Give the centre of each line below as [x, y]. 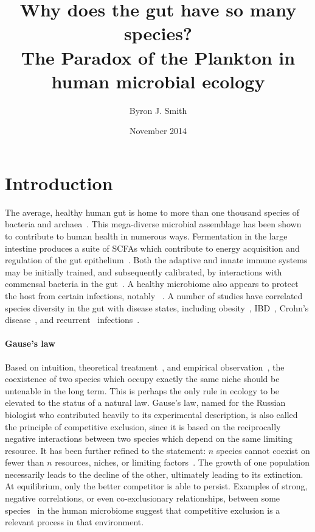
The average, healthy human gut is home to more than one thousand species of [152, 212]
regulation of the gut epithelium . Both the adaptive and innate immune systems [156, 260]
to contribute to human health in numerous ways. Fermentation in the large [146, 236]
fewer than [25, 462]
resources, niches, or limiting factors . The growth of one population [182, 462]
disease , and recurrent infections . [72, 320]
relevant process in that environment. [74, 522]
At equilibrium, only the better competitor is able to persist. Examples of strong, [156, 486]
